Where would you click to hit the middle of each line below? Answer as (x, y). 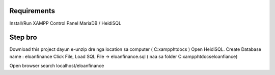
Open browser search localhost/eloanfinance (57, 66)
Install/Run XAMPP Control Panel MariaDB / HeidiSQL (65, 23)
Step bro (23, 38)
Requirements (32, 11)
